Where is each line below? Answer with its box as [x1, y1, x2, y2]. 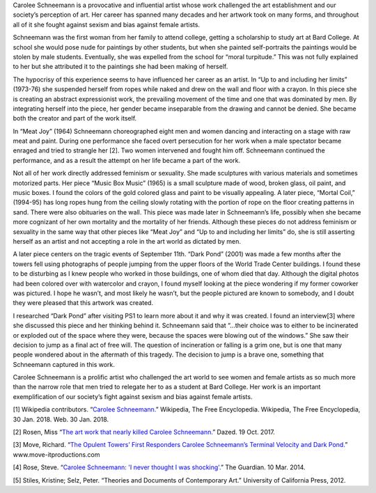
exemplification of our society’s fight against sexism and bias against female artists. [13, 392, 253, 400]
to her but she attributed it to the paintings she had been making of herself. [13, 63, 228, 71]
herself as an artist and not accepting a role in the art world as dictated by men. [13, 237, 242, 245]
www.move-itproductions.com [13, 450, 100, 459]
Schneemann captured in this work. [13, 360, 115, 368]
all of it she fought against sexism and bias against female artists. [13, 20, 201, 29]
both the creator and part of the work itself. [13, 114, 137, 123]
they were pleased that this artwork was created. [13, 299, 153, 307]
